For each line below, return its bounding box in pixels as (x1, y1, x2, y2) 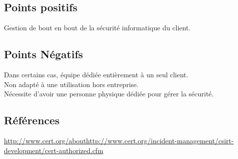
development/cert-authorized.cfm (4, 145, 104, 155)
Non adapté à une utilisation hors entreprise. (4, 79, 139, 89)
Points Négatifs (4, 46, 83, 62)
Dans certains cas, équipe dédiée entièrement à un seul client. (4, 69, 188, 79)
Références (4, 113, 60, 128)
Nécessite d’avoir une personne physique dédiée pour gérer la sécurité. (4, 89, 214, 99)
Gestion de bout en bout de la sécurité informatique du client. (4, 23, 191, 33)
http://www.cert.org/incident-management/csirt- (86, 135, 234, 145)
